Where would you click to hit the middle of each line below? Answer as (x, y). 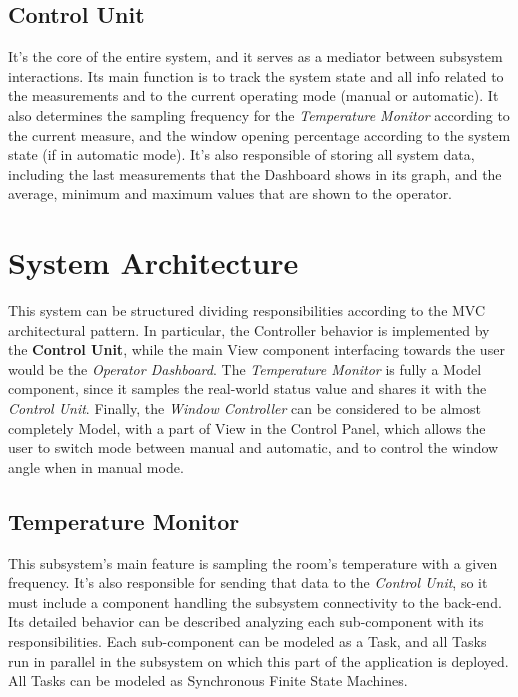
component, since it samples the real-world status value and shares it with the (247, 388)
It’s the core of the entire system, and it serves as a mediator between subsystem (255, 56)
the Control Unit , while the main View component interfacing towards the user (256, 349)
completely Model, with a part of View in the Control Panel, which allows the (247, 427)
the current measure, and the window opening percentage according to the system (259, 134)
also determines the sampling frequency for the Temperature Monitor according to (259, 114)
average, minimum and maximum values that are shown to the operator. (230, 193)
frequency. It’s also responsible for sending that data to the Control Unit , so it (248, 582)
